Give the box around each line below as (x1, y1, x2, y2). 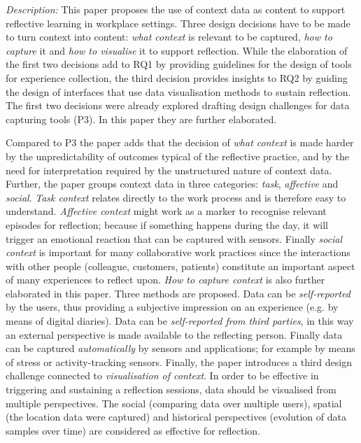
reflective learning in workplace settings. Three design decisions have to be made (6, 15, 351, 30)
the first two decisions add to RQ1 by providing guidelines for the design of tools (6, 57, 352, 71)
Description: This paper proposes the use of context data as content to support (6, 2, 346, 16)
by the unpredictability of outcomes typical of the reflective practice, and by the (6, 148, 349, 163)
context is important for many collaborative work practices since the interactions (6, 245, 351, 260)
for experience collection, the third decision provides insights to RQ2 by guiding (6, 70, 348, 85)
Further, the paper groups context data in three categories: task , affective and (6, 176, 339, 191)
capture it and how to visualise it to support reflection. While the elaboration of (6, 43, 348, 57)
